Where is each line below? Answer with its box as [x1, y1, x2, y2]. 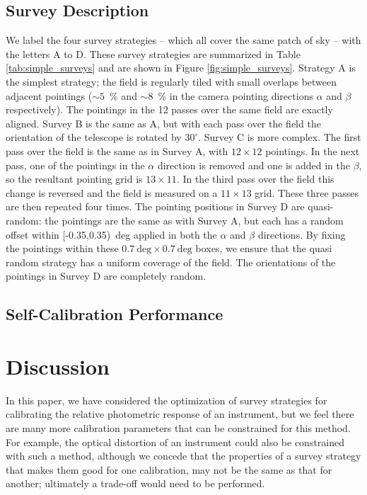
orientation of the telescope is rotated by [6, 130, 182, 144]
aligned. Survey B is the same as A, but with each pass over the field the [6, 115, 321, 130]
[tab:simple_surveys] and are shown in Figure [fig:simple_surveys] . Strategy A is [6, 60, 356, 75]
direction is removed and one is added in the [157, 157, 350, 172]
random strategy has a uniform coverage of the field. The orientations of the [6, 254, 336, 269]
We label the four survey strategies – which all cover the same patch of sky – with [6, 33, 361, 47]
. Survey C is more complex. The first [198, 130, 361, 144]
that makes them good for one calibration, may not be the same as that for [6, 462, 332, 477]
